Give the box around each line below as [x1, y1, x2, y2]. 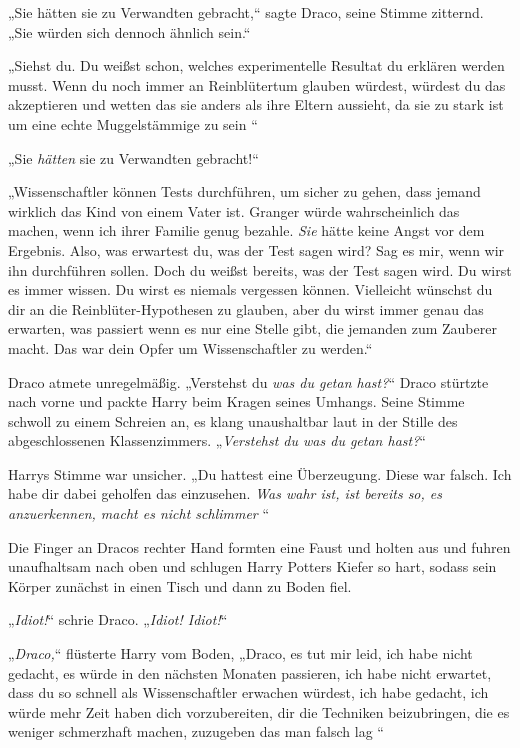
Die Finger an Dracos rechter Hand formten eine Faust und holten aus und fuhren [8, 536, 511, 557]
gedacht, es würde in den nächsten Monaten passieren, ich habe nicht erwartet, [8, 662, 492, 683]
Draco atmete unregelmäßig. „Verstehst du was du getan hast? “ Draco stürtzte [8, 371, 489, 392]
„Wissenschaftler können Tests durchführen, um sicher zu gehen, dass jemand [8, 181, 481, 202]
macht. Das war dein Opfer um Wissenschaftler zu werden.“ [8, 337, 373, 358]
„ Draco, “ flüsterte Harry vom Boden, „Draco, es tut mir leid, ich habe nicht [8, 643, 473, 664]
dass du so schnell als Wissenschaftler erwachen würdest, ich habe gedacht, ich [8, 682, 489, 703]
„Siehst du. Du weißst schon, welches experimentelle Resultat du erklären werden [8, 55, 505, 76]
